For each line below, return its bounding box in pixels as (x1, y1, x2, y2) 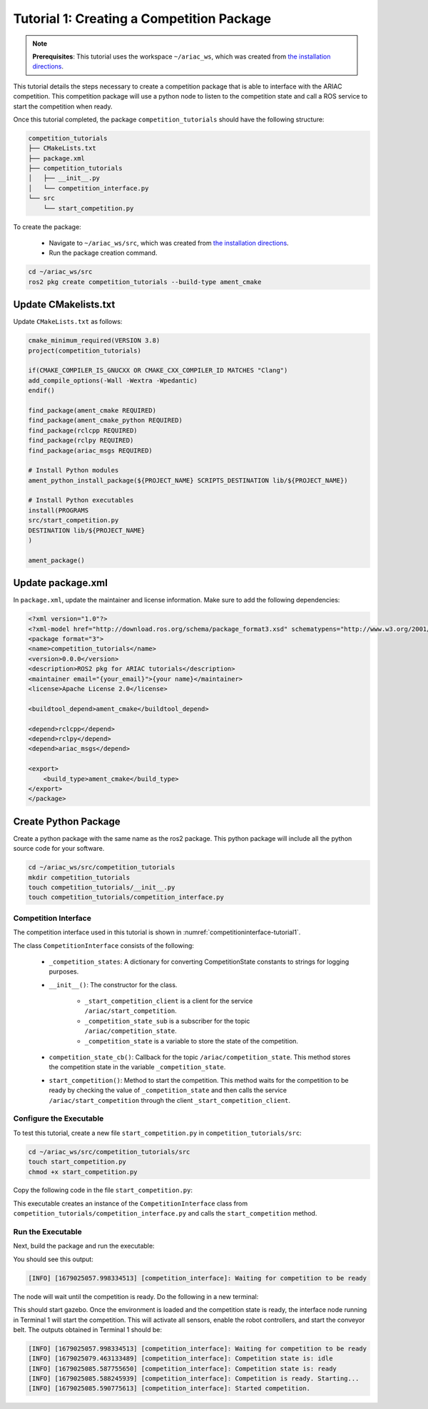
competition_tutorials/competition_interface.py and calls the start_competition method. (13, 1209, 317, 1218)
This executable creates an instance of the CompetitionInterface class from (13, 1199, 248, 1208)
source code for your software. (13, 844, 105, 853)
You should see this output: (13, 1255, 94, 1263)
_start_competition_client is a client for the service (84, 996, 253, 1006)
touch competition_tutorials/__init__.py (28, 884, 175, 892)
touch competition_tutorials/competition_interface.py (28, 893, 224, 902)
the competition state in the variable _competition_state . (49, 1063, 226, 1071)
